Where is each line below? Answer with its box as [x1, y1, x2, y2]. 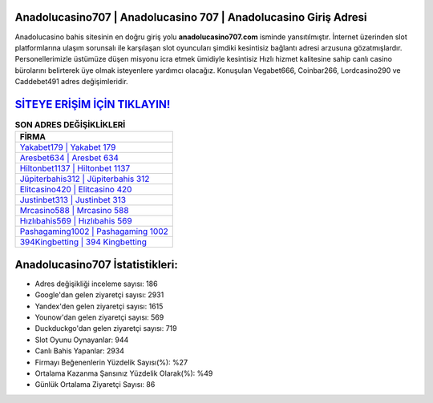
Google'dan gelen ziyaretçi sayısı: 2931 [34, 290, 164, 300]
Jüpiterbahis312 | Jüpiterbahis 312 [19, 173, 150, 184]
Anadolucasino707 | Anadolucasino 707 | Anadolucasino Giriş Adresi [14, 10, 368, 24]
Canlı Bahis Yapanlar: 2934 [34, 346, 124, 356]
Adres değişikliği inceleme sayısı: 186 [34, 279, 158, 288]
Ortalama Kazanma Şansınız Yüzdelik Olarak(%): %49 [34, 369, 213, 378]
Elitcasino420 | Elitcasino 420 [19, 184, 132, 195]
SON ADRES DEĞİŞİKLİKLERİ [14, 119, 126, 131]
